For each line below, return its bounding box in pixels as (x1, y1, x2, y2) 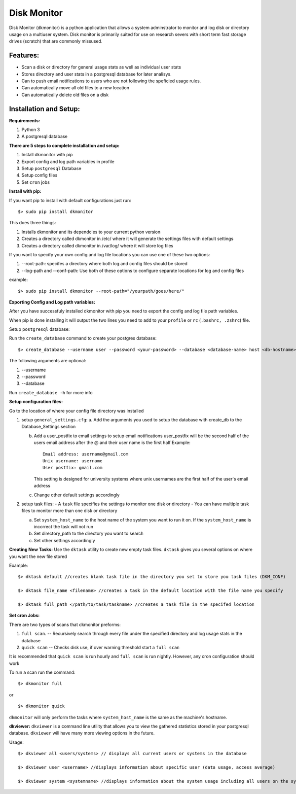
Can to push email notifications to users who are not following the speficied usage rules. (21, 78, 201, 84)
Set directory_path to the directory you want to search (34, 530, 144, 537)
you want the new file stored (9, 553, 67, 559)
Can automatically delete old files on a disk (21, 92, 109, 98)
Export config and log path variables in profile (21, 158, 114, 165)
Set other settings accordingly (34, 537, 96, 543)
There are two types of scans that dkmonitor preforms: (9, 621, 121, 627)
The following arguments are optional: (9, 358, 86, 364)
